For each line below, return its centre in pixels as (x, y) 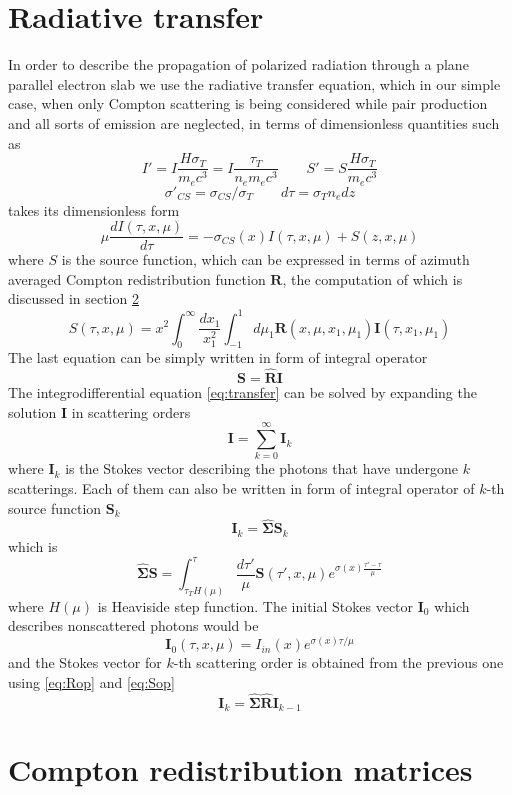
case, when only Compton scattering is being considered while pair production (248, 103)
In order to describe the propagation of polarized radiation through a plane (238, 64)
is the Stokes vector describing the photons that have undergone (261, 468)
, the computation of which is (372, 278)
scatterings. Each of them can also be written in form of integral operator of (241, 488)
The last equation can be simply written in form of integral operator (218, 357)
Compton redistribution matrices (240, 769)
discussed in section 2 (73, 298)
